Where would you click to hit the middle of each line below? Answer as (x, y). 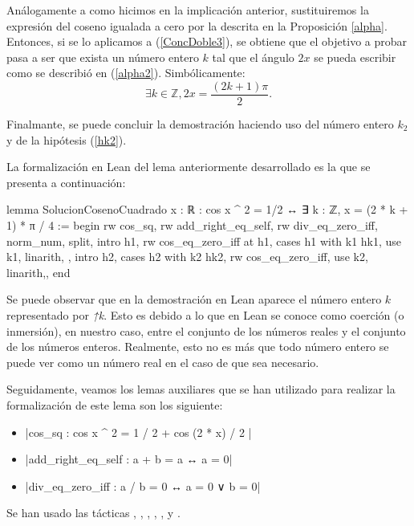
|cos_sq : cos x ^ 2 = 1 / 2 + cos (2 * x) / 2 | (138, 432)
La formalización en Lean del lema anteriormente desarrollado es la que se (189, 167)
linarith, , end (39, 272)
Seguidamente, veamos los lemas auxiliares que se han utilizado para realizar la (201, 389)
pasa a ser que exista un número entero (103, 57)
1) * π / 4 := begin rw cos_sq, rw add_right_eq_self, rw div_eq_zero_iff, (192, 225)
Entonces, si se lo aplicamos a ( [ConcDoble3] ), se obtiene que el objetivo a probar (207, 41)
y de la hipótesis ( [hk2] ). (67, 139)
